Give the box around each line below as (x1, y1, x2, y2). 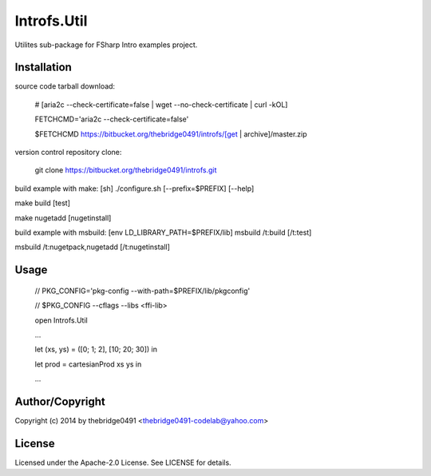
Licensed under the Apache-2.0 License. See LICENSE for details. (14, 458, 231, 467)
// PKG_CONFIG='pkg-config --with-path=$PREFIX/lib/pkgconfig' (34, 286, 251, 296)
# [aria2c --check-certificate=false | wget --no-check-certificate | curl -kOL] (34, 100, 288, 109)
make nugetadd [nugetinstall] (14, 212, 112, 223)
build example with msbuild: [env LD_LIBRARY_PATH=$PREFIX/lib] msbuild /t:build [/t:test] (14, 228, 312, 237)
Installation (14, 61, 72, 74)
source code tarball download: (14, 81, 116, 91)
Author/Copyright (14, 395, 105, 408)
